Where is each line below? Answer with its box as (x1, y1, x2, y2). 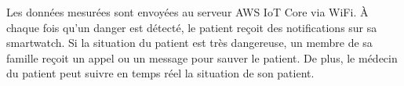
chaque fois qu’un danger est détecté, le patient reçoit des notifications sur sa (6, 19, 377, 35)
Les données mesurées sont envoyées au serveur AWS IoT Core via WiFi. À (6, 4, 369, 20)
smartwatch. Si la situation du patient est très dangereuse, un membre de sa (6, 34, 373, 51)
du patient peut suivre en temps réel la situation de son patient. (6, 65, 315, 81)
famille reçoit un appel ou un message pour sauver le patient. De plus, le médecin (6, 49, 398, 66)
